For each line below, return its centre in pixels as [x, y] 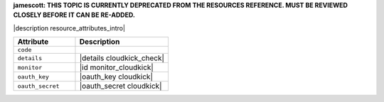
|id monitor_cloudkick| [117, 67]
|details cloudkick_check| [122, 58]
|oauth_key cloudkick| [116, 76]
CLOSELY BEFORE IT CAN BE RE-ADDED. [74, 15]
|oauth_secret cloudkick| [121, 86]
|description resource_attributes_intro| [69, 28]
